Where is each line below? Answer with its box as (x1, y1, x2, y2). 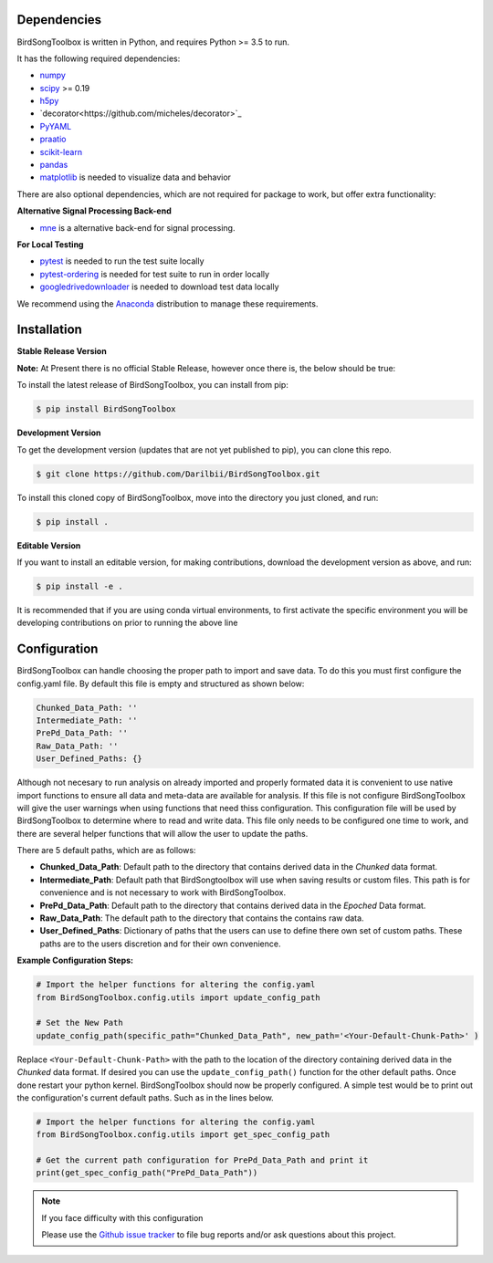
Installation (16, 322, 82, 338)
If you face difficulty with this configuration (41, 1212, 204, 1223)
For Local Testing (16, 238, 84, 250)
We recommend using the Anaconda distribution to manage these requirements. (16, 297, 319, 309)
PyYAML (39, 120, 72, 131)
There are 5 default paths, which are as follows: (16, 845, 196, 856)
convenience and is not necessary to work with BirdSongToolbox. (39, 887, 287, 898)
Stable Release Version (16, 346, 107, 357)
